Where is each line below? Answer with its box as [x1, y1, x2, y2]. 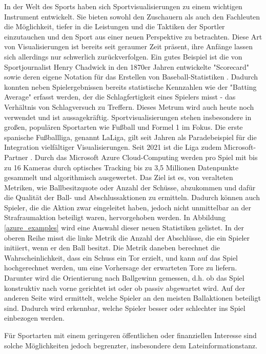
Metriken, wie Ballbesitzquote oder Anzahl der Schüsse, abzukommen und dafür [4, 182, 256, 192]
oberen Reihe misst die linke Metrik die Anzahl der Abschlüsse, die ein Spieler [4, 232, 250, 243]
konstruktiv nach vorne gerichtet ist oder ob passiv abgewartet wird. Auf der [4, 282, 245, 293]
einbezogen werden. [4, 312, 65, 323]
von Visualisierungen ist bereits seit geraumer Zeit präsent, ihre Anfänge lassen [4, 41, 253, 52]
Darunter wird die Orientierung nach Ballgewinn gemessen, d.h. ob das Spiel [4, 272, 244, 283]
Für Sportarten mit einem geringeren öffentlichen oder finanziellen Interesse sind [4, 330, 257, 340]
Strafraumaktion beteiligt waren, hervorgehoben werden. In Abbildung [4, 212, 226, 223]
